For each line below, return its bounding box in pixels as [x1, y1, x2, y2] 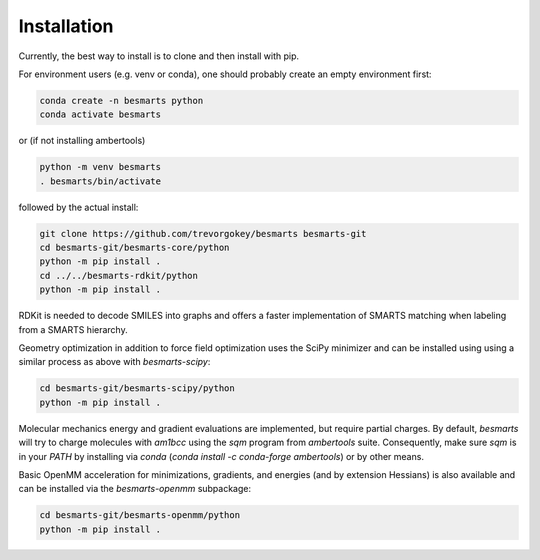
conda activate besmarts [39, 109, 162, 120]
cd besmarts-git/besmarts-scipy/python [39, 383, 235, 394]
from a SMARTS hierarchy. [18, 323, 129, 335]
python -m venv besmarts [39, 161, 162, 173]
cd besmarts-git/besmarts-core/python [39, 242, 230, 254]
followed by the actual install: [18, 201, 139, 213]
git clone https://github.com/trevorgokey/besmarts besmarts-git [39, 228, 367, 239]
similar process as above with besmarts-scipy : [18, 356, 211, 368]
